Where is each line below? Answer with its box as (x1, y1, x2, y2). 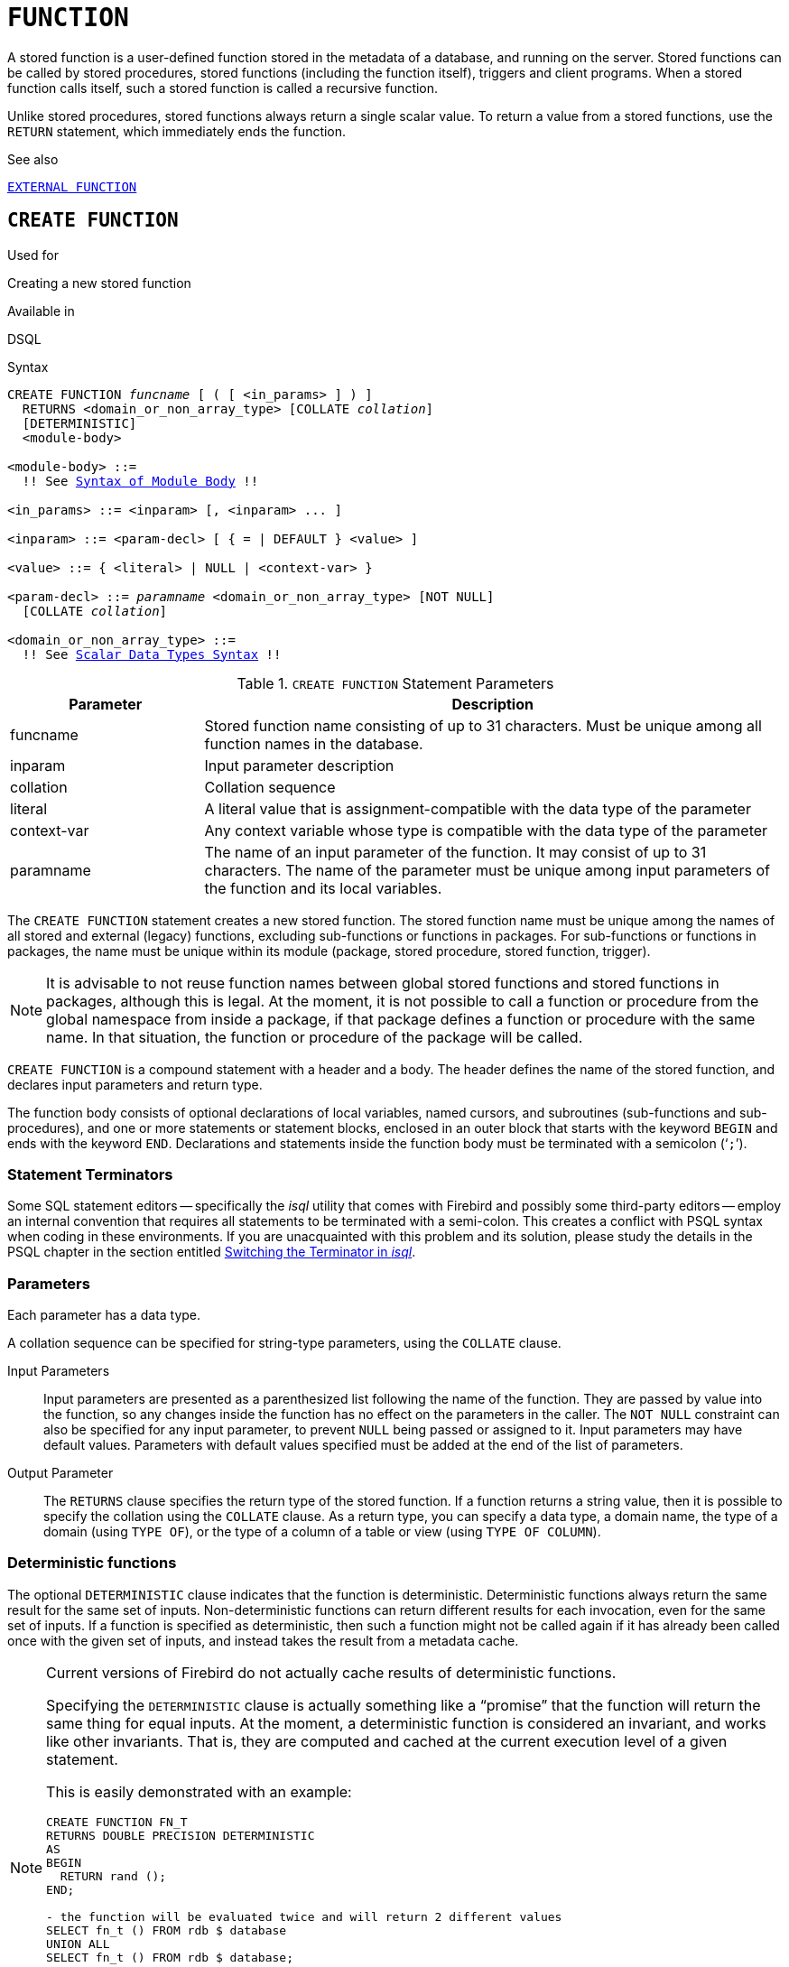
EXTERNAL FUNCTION (7, 179, 137, 194)
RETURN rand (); (60, 1869, 167, 1883)
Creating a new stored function (7, 274, 191, 291)
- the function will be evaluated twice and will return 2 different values (46, 1909, 562, 1924)
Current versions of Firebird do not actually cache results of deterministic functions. (46, 1663, 617, 1682)
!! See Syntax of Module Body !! (22, 473, 259, 488)
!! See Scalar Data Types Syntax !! (22, 646, 282, 662)
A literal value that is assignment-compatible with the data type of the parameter (204, 799, 751, 818)
